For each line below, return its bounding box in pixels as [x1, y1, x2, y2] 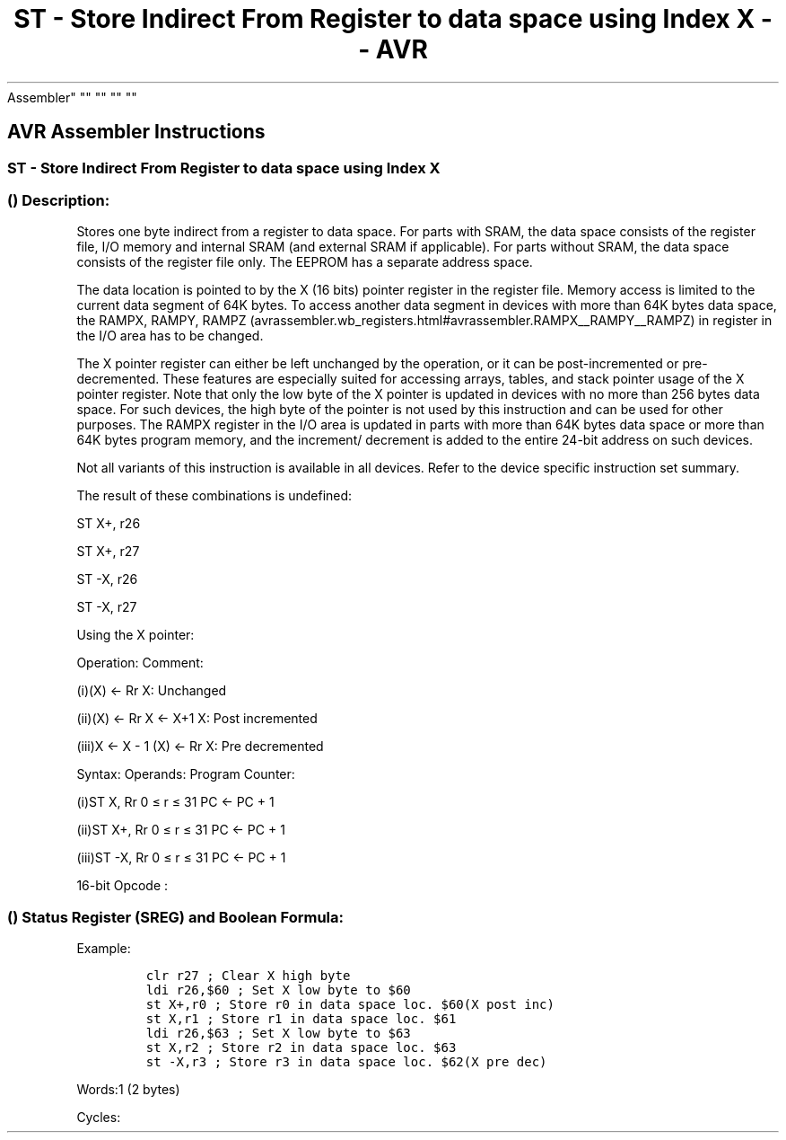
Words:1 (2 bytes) [76, 1082, 180, 1098]
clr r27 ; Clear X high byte [145, 968, 351, 984]
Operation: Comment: [76, 655, 204, 671]
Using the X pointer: [76, 627, 195, 643]
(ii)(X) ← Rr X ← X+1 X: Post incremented [76, 711, 318, 727]
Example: [76, 941, 131, 957]
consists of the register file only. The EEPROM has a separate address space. [76, 254, 533, 270]
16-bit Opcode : [76, 878, 169, 894]
